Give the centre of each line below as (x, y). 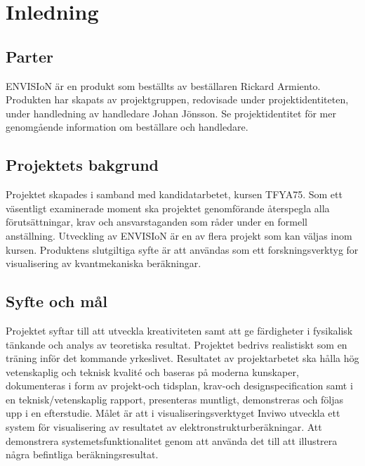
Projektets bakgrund (82, 165)
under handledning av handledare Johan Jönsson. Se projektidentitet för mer (171, 113)
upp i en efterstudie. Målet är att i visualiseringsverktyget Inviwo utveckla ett (173, 413)
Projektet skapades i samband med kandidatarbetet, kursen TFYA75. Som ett (174, 194)
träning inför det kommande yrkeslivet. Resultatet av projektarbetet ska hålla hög (182, 358)
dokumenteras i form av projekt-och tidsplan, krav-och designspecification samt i (179, 386)
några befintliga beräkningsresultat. (82, 454)
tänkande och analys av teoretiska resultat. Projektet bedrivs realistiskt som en (177, 344)
